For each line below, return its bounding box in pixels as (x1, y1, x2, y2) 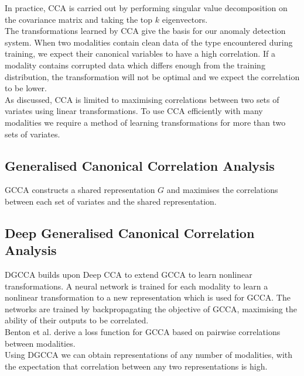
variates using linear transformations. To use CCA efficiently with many (5, 105, 263, 117)
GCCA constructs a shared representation (5, 184, 155, 196)
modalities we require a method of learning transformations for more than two (5, 116, 286, 128)
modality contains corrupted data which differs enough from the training (5, 58, 265, 71)
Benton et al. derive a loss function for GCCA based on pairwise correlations (5, 326, 281, 338)
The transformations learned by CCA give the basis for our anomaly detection (5, 25, 286, 37)
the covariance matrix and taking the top (5, 13, 153, 25)
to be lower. (5, 82, 47, 94)
